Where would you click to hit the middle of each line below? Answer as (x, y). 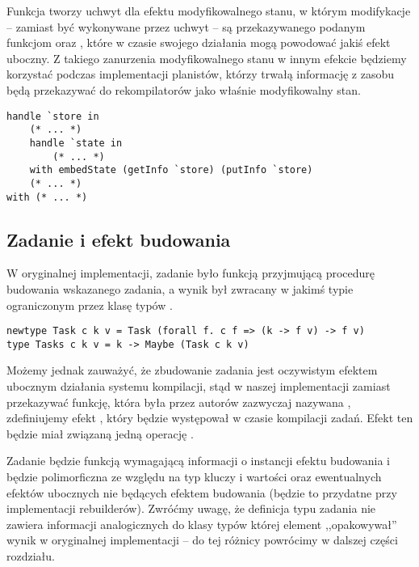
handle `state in (76, 143)
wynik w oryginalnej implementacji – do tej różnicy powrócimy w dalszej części (202, 540)
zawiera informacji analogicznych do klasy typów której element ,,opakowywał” (202, 524)
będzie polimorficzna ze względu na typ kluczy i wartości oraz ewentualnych (194, 477)
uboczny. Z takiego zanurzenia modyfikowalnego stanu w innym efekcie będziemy (207, 58)
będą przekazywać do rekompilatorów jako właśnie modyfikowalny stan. (184, 89)
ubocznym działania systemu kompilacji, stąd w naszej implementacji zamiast (199, 386)
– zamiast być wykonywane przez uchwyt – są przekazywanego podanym (186, 26)
